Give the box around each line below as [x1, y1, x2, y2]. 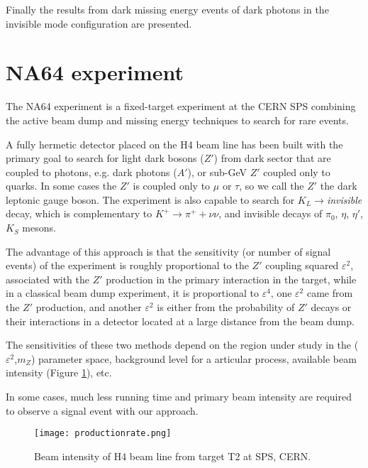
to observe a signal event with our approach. [6, 403, 199, 418]
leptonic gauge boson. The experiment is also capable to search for [6, 192, 295, 207]
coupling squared [265, 258, 339, 273]
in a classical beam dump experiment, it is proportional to [6, 285, 259, 300]
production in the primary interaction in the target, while [106, 271, 357, 286]
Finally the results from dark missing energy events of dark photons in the [6, 2, 329, 16]
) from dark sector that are [213, 151, 331, 165]
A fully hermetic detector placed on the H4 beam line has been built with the [6, 136, 343, 151]
